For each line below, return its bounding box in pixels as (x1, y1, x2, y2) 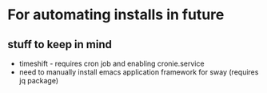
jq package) (18, 76, 59, 85)
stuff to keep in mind (7, 38, 113, 51)
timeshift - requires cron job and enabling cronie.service (18, 59, 205, 68)
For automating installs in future (7, 6, 225, 24)
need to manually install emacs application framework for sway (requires (18, 67, 259, 77)
